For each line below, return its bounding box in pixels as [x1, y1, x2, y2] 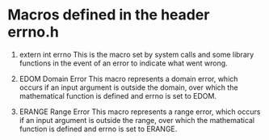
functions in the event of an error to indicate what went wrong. [19, 58, 228, 68]
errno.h [7, 23, 60, 41]
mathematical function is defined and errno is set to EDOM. [19, 91, 217, 100]
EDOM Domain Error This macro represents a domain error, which [19, 74, 238, 83]
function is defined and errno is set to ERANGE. [19, 124, 178, 134]
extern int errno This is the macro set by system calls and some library [19, 49, 254, 59]
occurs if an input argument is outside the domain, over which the [19, 83, 239, 92]
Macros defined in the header [7, 6, 210, 24]
